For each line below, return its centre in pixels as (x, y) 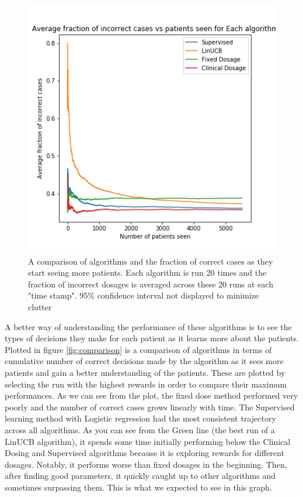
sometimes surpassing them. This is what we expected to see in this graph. (138, 487)
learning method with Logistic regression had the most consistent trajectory (140, 418)
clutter (40, 306)
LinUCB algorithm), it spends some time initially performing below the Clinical (148, 441)
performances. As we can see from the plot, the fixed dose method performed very (151, 395)
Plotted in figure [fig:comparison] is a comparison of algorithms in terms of (138, 349)
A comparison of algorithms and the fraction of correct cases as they (151, 261)
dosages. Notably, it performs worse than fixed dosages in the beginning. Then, (146, 464)
